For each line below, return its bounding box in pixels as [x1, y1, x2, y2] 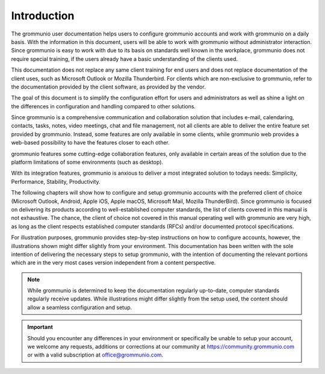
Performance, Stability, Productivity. [11, 178, 101, 185]
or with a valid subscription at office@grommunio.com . [27, 351, 164, 358]
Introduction [11, 9, 75, 22]
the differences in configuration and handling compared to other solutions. [11, 102, 196, 110]
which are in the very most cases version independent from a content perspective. [11, 259, 216, 266]
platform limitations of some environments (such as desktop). [11, 158, 164, 166]
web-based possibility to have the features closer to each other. [11, 139, 170, 146]
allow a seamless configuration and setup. [27, 304, 132, 311]
